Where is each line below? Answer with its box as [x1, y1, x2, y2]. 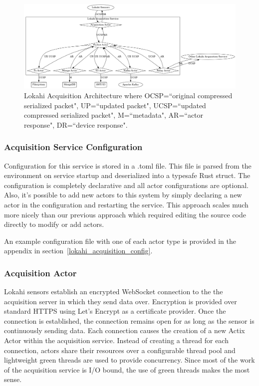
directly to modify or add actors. [4, 219, 104, 229]
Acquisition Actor [4, 266, 77, 279]
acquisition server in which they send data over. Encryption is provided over [4, 296, 237, 306]
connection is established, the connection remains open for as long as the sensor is [4, 315, 255, 326]
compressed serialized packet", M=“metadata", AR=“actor [24, 110, 204, 120]
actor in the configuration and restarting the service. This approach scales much [4, 199, 249, 209]
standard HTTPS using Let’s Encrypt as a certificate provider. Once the [4, 306, 226, 316]
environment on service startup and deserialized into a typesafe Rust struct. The [4, 170, 251, 181]
